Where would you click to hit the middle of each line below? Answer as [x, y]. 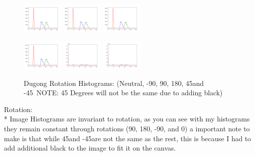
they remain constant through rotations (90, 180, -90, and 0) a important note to [127, 128]
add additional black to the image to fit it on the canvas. [90, 148]
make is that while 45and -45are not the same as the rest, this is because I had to [127, 138]
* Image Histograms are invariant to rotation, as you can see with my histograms [127, 119]
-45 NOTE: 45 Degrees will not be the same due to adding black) [123, 93]
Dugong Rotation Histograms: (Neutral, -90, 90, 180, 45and [114, 83]
